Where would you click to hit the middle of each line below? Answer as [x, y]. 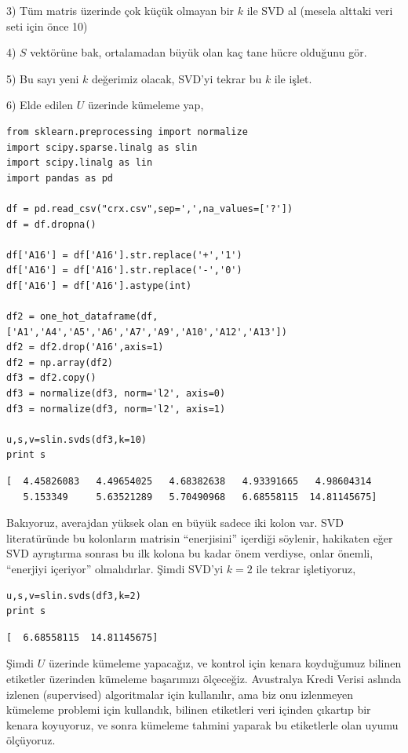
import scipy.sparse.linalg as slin [102, 147]
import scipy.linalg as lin [80, 163]
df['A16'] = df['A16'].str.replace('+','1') [124, 255]
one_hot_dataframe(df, [99, 317]
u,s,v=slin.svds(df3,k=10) [76, 439]
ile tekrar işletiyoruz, [306, 568]
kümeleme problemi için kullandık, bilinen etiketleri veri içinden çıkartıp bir [189, 709]
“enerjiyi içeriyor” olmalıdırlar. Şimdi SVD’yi [115, 568]
